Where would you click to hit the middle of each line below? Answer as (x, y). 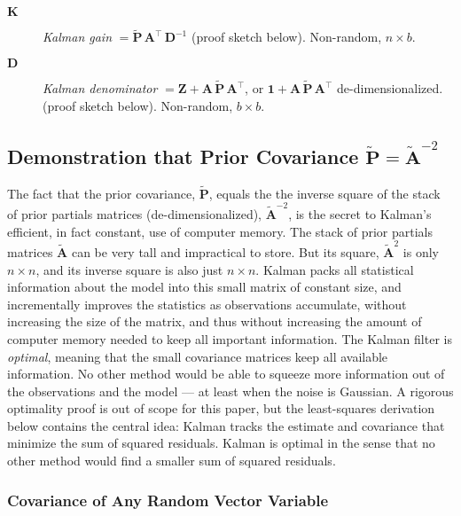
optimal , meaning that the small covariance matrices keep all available (198, 356)
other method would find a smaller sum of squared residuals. (172, 461)
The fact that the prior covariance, (102, 193)
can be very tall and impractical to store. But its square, (225, 251)
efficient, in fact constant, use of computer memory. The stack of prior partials (220, 231)
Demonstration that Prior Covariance (183, 156)
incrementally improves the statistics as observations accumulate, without (207, 304)
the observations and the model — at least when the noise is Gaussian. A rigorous (230, 391)
